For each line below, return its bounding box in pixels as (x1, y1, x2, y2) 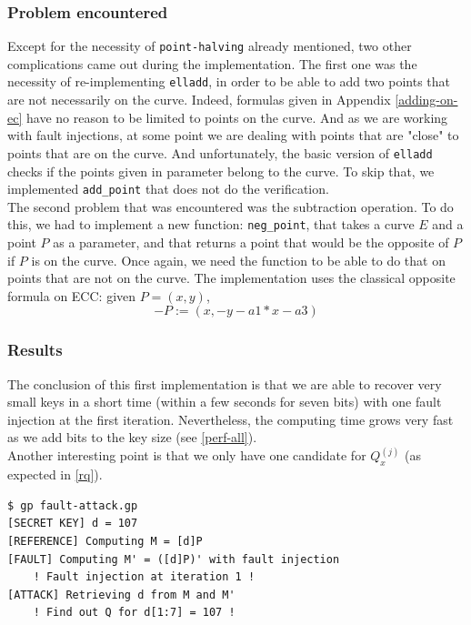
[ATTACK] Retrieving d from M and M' (7, 588, 235, 601)
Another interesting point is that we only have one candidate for (7, 446, 366, 465)
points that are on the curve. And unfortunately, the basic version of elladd (7, 143, 433, 162)
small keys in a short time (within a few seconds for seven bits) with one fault (7, 392, 442, 411)
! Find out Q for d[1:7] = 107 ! (33, 606, 235, 620)
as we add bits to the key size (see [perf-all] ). (7, 428, 257, 447)
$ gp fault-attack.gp (7, 499, 138, 512)
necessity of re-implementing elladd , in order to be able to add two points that (7, 72, 451, 91)
